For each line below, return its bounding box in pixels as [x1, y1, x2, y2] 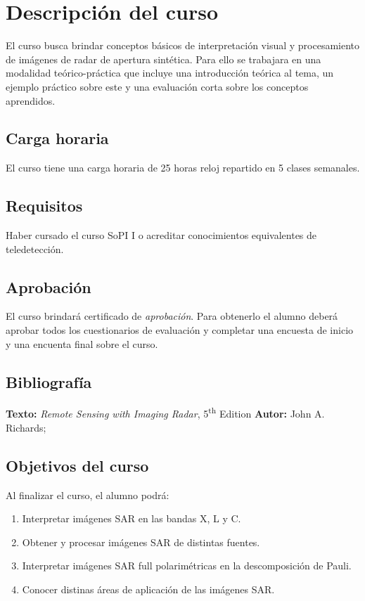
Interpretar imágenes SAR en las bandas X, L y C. [22, 511, 241, 526]
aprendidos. [6, 93, 56, 108]
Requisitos [6, 195, 83, 217]
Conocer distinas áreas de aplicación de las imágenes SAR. [22, 581, 275, 596]
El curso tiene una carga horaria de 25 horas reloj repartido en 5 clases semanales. [6, 160, 360, 175]
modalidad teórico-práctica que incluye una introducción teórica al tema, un [6, 65, 334, 80]
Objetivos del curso [6, 454, 149, 476]
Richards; [6, 420, 46, 434]
